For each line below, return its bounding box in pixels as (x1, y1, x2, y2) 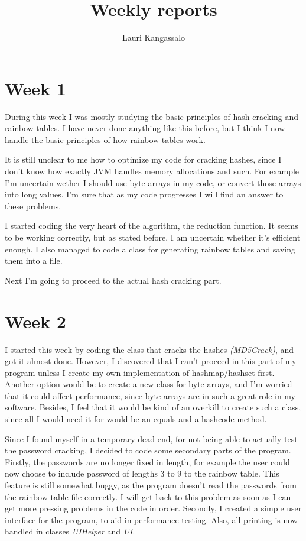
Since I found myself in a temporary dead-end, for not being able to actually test (5, 432, 298, 445)
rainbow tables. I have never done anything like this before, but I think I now (5, 122, 285, 134)
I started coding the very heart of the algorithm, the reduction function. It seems (5, 219, 298, 232)
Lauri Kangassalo (122, 31, 185, 44)
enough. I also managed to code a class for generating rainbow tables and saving (5, 242, 296, 255)
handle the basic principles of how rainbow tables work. (5, 133, 206, 145)
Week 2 (5, 309, 66, 333)
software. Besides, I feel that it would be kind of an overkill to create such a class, (5, 401, 301, 413)
